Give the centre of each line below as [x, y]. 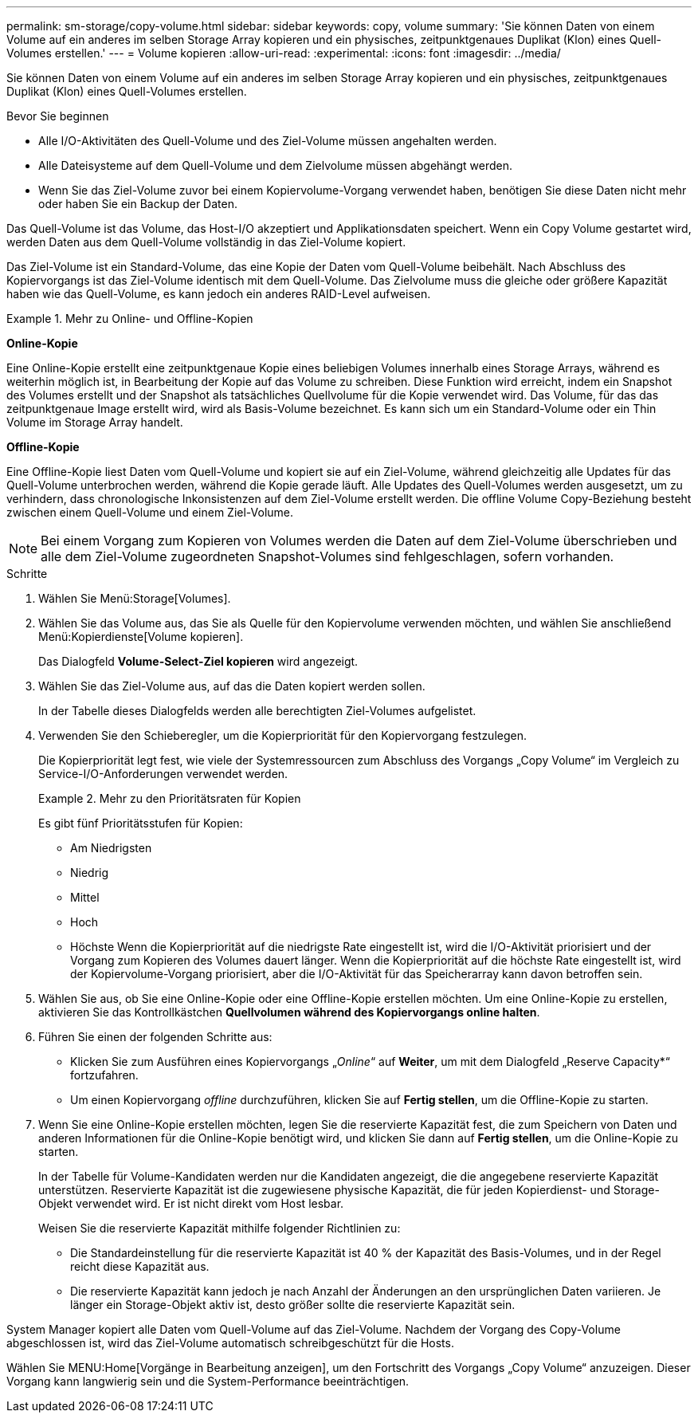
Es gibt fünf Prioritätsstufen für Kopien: [141, 823]
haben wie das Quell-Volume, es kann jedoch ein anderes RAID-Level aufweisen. [219, 294]
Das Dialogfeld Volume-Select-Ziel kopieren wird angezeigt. [198, 661]
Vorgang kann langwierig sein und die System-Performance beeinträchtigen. [208, 1381]
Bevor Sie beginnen [58, 116]
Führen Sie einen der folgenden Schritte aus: [155, 1037]
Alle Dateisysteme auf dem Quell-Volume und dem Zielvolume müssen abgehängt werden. [276, 165]
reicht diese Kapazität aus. [140, 1266]
